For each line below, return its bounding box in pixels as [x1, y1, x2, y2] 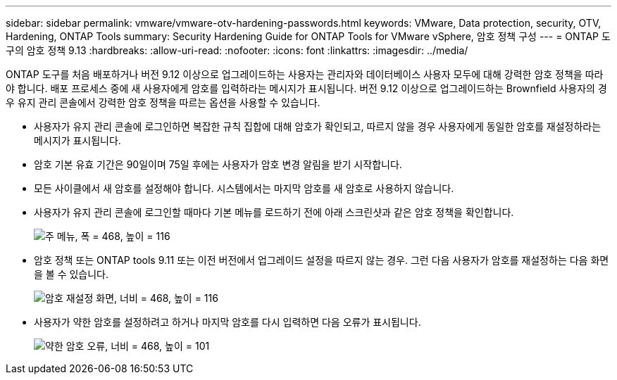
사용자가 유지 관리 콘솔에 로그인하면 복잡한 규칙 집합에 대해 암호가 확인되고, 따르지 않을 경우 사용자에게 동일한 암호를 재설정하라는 [34, 120, 602, 132]
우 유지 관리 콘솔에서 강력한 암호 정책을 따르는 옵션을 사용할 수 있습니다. [6, 96, 320, 108]
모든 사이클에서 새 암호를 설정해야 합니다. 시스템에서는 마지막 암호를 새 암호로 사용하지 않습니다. [34, 182, 454, 194]
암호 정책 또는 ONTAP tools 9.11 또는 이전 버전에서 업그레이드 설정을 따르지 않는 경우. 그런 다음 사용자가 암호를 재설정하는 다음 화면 [34, 254, 609, 266]
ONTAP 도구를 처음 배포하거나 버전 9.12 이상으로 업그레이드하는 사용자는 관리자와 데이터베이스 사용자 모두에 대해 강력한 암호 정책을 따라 [6, 68, 604, 80]
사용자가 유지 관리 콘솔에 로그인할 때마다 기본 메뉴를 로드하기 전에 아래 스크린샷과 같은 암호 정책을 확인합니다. [34, 206, 514, 218]
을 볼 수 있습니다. [34, 268, 109, 280]
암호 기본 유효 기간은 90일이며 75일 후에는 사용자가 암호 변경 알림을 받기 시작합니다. [34, 158, 402, 170]
